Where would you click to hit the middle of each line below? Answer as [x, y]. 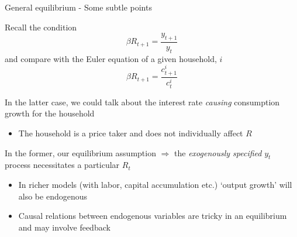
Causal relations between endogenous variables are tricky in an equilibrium [153, 216]
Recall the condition [41, 27]
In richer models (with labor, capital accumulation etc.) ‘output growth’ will [155, 184]
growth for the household [50, 113]
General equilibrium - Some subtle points [78, 7]
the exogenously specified [218, 152]
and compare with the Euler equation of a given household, [111, 58]
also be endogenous [53, 196]
